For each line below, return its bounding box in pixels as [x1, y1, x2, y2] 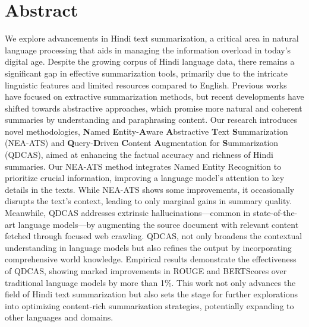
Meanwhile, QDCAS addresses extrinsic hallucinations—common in [5, 207, 251, 219]
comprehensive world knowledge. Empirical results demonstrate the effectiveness [5, 253, 297, 265]
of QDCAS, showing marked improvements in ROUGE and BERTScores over [5, 265, 287, 277]
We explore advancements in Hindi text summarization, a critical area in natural [5, 32, 299, 45]
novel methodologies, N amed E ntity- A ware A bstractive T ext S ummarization [5, 125, 288, 137]
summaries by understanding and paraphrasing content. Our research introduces [5, 113, 297, 126]
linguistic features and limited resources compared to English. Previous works [5, 78, 287, 91]
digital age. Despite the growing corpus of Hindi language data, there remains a [5, 55, 295, 68]
